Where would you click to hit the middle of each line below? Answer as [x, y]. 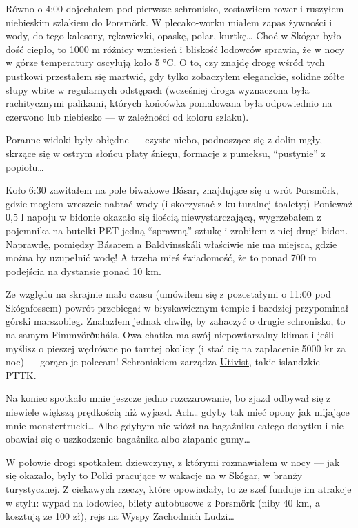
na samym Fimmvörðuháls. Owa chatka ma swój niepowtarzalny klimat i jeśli [170, 335]
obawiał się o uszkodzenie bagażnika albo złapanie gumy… [128, 439]
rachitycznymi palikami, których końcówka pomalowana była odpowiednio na [169, 103]
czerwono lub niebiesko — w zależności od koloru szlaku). [127, 116]
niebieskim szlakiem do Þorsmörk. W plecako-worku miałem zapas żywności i [169, 22]
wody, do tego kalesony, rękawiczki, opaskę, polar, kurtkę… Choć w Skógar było [173, 35]
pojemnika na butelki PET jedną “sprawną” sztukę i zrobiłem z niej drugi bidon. [177, 230]
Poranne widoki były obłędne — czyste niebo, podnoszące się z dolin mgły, [164, 140]
